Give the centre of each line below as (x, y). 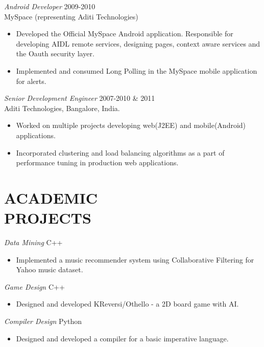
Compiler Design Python (43, 321)
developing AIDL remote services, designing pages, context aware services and (138, 43)
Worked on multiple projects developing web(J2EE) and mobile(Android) (131, 125)
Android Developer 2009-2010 (50, 6)
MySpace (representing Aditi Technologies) (71, 16)
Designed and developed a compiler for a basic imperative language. (122, 338)
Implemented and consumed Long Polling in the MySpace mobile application (137, 70)
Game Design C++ (34, 286)
